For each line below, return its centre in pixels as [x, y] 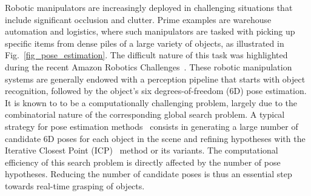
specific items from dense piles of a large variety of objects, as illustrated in [145, 43]
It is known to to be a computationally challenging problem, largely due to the [151, 102]
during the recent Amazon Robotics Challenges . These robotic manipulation [149, 66]
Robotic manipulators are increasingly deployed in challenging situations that [149, 7]
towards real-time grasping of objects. [75, 185]
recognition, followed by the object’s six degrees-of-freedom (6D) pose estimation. [156, 91]
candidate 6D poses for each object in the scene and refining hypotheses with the [155, 138]
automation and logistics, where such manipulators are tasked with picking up [150, 31]
